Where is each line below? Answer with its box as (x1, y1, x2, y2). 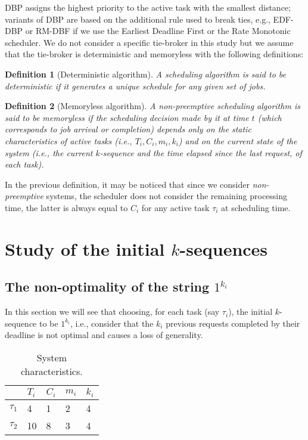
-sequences (179, 236, 268, 261)
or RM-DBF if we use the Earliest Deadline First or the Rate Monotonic (25, 24, 291, 37)
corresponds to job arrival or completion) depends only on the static (5, 123, 251, 135)
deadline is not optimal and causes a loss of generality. (5, 329, 203, 341)
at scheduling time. (221, 201, 291, 213)
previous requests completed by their (166, 317, 300, 329)
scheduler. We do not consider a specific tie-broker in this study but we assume (5, 36, 294, 48)
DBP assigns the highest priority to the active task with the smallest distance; (5, 1, 291, 13)
